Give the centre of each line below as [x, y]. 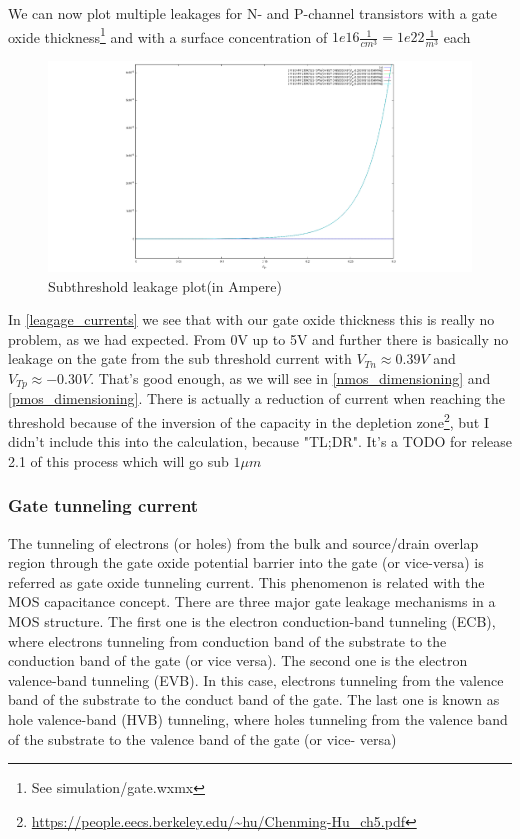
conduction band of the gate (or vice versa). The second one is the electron [238, 660]
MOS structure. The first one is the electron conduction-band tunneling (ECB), [252, 620]
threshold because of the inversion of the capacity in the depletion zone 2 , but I [249, 420]
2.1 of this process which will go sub [118, 460]
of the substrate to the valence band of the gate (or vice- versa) [202, 738]
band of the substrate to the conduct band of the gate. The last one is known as [254, 699]
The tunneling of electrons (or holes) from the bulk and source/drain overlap [243, 542]
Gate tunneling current [103, 505]
